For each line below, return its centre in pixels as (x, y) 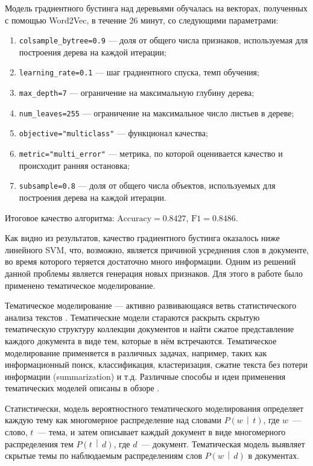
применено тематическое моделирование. (80, 285)
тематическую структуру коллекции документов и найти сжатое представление (150, 329)
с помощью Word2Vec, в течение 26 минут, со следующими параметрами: (142, 20)
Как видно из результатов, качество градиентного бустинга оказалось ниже (142, 238)
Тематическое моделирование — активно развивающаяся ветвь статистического (151, 305)
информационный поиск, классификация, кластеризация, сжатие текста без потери (156, 364)
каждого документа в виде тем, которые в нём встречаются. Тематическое (141, 340)
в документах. (274, 455)
